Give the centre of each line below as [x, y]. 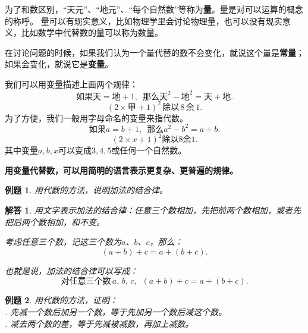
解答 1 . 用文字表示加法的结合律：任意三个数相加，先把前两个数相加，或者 [149, 210]
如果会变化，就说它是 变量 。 [59, 64]
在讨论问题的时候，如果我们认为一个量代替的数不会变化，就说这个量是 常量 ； [155, 52]
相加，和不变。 [75, 222]
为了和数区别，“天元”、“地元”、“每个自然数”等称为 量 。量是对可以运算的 [146, 9]
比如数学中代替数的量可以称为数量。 [92, 32]
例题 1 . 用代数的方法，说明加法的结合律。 [86, 190]
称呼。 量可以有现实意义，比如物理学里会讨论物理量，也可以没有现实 [147, 21]
